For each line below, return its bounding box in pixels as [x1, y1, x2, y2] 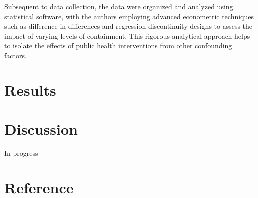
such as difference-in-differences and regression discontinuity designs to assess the [4, 21, 253, 31]
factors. [4, 50, 27, 60]
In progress [4, 148, 38, 158]
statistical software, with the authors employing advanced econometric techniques [4, 11, 254, 21]
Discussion [4, 119, 78, 139]
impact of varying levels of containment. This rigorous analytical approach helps [4, 30, 250, 41]
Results [4, 79, 56, 100]
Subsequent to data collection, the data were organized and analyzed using [4, 1, 233, 11]
